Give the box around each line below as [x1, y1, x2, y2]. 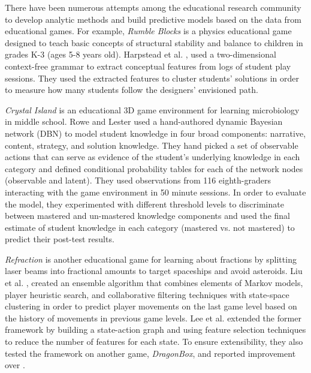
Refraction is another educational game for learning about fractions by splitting [5, 252, 297, 265]
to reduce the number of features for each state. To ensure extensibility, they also [5, 335, 303, 348]
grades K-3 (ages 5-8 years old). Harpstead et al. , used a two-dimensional [5, 48, 276, 61]
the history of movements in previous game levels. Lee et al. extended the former [5, 311, 301, 324]
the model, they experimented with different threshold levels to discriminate [5, 197, 284, 210]
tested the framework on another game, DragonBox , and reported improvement [5, 347, 296, 359]
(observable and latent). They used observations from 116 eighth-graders [5, 174, 271, 186]
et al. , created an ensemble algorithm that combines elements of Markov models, [5, 276, 303, 289]
